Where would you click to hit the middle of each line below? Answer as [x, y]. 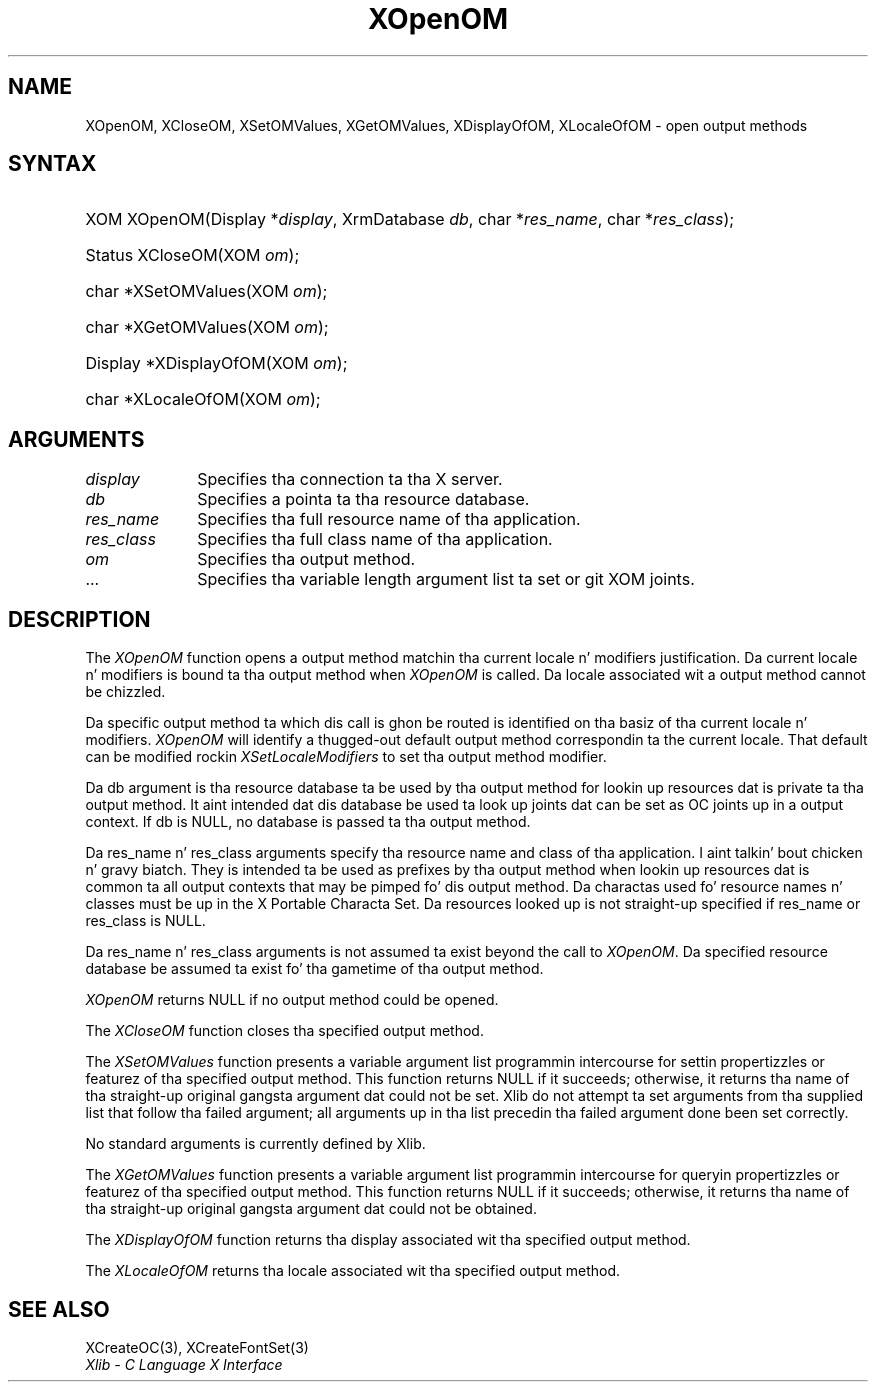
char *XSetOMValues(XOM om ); [206, 291]
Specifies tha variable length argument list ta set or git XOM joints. [446, 579]
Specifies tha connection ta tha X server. [350, 479]
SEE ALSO [59, 1309]
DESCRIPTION [79, 619]
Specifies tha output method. [306, 559]
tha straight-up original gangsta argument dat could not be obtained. [311, 1209]
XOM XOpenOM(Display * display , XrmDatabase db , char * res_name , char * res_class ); [410, 219]
